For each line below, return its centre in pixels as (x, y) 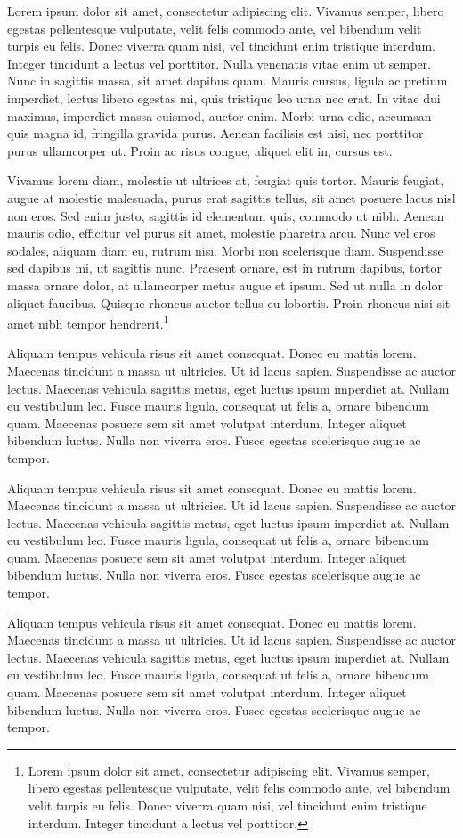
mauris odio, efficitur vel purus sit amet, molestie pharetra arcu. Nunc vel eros (221, 233)
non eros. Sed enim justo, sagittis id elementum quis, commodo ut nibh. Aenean (226, 215)
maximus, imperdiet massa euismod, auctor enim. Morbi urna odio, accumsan (219, 115)
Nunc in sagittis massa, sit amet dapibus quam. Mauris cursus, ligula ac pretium (227, 81)
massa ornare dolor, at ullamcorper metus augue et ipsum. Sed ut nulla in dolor (225, 285)
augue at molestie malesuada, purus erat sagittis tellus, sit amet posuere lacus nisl (231, 197)
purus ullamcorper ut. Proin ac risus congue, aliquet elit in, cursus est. (200, 150)
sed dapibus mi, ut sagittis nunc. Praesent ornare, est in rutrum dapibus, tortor (224, 268)
